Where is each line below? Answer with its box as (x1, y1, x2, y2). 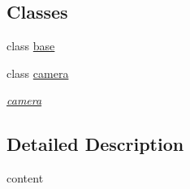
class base (6, 37, 55, 54)
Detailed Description (6, 131, 184, 157)
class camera (6, 64, 69, 81)
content (6, 170, 44, 187)
